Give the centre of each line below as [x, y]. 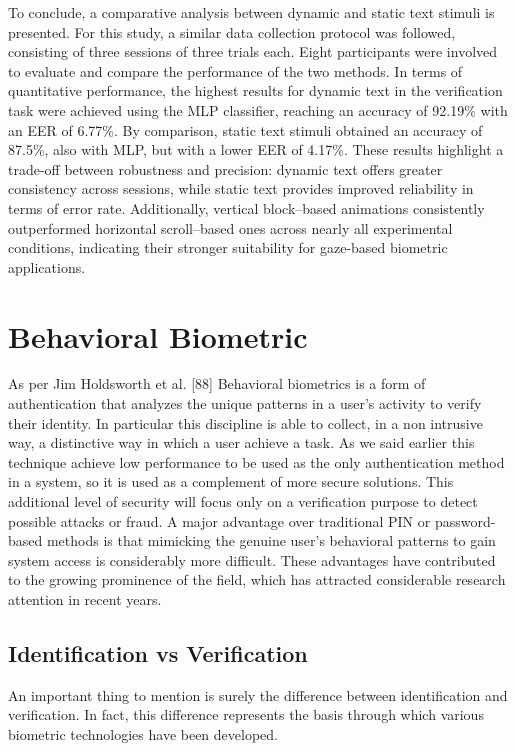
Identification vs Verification [158, 652]
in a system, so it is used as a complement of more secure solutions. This [231, 481]
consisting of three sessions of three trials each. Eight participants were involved [253, 51]
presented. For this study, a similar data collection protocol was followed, [232, 31]
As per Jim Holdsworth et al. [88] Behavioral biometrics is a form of [217, 383]
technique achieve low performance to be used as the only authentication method [256, 461]
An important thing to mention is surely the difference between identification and [258, 694]
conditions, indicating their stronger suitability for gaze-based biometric [228, 247]
